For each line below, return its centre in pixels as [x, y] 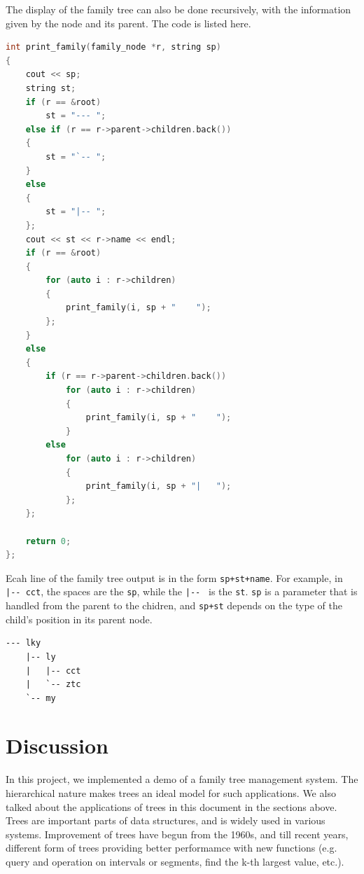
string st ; [51, 88]
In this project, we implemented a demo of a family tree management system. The [182, 779]
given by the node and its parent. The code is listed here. [128, 23]
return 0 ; [48, 541]
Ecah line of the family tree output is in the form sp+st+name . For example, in [174, 577]
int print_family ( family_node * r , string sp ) [113, 47]
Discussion [57, 745]
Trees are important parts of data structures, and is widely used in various [166, 820]
